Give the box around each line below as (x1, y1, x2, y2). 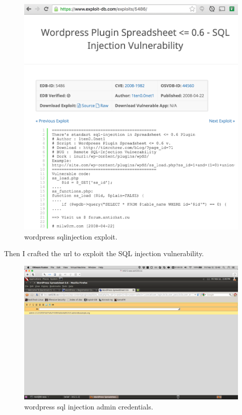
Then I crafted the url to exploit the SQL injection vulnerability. (4, 248, 204, 259)
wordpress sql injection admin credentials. (24, 401, 153, 411)
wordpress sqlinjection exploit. (24, 231, 117, 242)
